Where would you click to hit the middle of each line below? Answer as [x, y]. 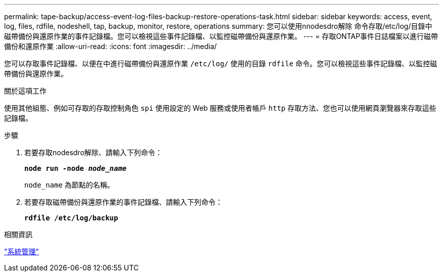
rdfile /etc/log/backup [71, 218]
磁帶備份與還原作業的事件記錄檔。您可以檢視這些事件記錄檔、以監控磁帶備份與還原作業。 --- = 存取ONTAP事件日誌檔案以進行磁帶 [221, 36]
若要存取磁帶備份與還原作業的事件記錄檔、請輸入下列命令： [123, 202]
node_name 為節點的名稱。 [69, 185]
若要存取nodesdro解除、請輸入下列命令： [93, 152]
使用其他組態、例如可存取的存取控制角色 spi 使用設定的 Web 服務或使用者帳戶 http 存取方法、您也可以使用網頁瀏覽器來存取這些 [220, 108]
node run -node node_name [76, 168]
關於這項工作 [25, 91]
